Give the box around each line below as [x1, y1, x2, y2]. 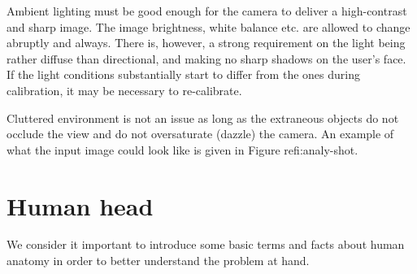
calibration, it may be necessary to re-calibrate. [7, 81, 242, 98]
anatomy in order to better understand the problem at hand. [7, 252, 310, 269]
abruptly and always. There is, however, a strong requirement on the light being [7, 34, 406, 51]
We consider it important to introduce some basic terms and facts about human [7, 236, 405, 253]
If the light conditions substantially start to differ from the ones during [7, 66, 360, 83]
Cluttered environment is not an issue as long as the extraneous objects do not [7, 109, 399, 126]
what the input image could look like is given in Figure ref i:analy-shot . [7, 141, 358, 158]
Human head [7, 189, 154, 222]
